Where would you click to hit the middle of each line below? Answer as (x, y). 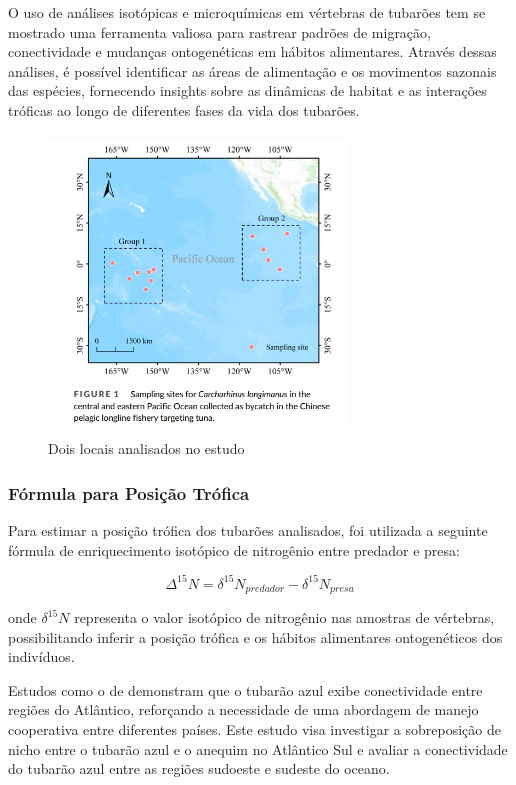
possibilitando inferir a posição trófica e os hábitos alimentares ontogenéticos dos (255, 636)
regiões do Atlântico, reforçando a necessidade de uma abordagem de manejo (243, 709)
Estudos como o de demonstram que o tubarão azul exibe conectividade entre (245, 689)
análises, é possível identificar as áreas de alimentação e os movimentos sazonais (252, 70)
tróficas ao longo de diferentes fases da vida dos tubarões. (184, 109)
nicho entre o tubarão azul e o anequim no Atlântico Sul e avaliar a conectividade (258, 748)
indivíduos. (41, 656)
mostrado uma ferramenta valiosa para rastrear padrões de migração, (219, 31)
